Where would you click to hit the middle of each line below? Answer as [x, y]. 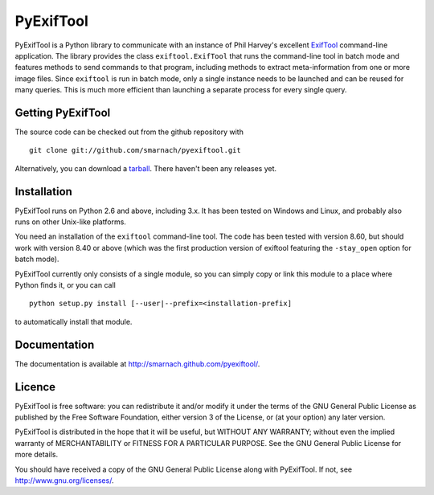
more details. [37, 455]
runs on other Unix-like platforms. [70, 222]
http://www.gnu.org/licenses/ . [64, 480]
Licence [35, 387]
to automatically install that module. [74, 321]
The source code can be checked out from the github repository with [129, 132]
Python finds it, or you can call [65, 285]
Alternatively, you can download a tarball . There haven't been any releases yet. [146, 168]
